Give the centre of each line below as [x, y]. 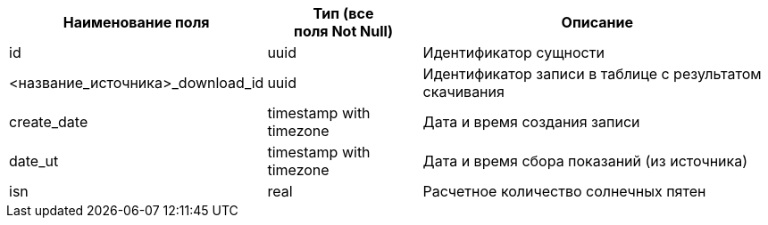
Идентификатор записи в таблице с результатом [592, 74]
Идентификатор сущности [513, 52]
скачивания [463, 92]
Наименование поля [136, 22]
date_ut [34, 161]
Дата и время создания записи [531, 122]
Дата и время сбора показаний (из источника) [585, 161]
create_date [49, 122]
